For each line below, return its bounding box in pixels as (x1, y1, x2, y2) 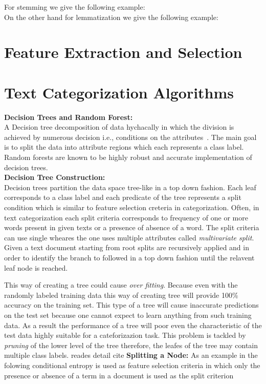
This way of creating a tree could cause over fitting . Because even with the (4, 279, 238, 290)
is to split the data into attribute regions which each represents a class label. (4, 142, 244, 152)
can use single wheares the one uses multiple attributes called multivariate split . (4, 232, 254, 242)
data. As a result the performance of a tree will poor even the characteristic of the (4, 319, 262, 330)
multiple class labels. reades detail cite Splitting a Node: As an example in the (4, 350, 258, 360)
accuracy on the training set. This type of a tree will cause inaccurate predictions (4, 299, 259, 310)
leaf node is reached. (4, 262, 68, 273)
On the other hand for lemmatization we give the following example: (4, 11, 218, 22)
